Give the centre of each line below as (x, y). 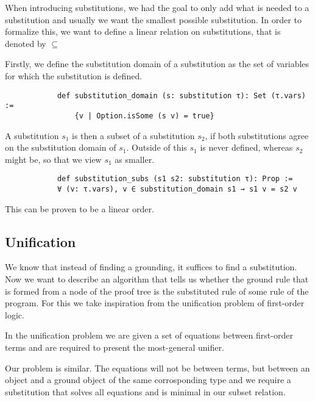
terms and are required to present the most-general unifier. (115, 347)
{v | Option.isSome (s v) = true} (144, 116)
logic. (15, 314)
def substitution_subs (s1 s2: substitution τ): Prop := (175, 179)
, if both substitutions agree (257, 135)
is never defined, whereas (246, 147)
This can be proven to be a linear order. (80, 208)
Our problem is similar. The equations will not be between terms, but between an (157, 368)
